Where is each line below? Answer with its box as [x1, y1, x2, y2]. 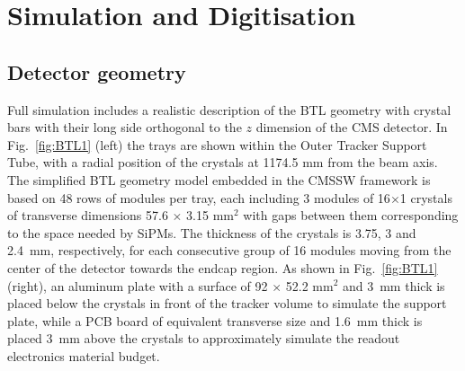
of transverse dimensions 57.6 [7, 206, 168, 225]
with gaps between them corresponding [243, 206, 459, 225]
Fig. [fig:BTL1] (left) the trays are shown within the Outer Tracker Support [7, 135, 427, 154]
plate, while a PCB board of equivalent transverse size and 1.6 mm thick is [7, 311, 423, 330]
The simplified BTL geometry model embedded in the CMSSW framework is [7, 170, 431, 189]
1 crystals [399, 188, 452, 207]
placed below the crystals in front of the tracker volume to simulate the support [7, 294, 447, 313]
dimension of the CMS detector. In [255, 118, 448, 137]
